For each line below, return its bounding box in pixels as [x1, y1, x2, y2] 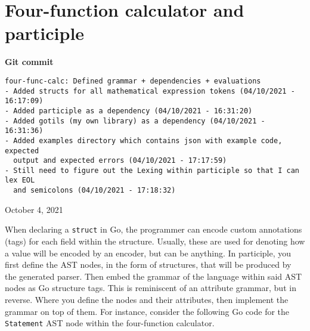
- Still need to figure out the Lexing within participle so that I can [5, 166, 299, 175]
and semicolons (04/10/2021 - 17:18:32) [13, 186, 176, 195]
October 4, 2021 [5, 203, 63, 215]
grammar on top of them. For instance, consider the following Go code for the [5, 305, 290, 317]
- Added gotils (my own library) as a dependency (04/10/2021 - [5, 116, 265, 125]
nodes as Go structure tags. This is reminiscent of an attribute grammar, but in [5, 281, 296, 294]
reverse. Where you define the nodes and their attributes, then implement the [5, 293, 289, 305]
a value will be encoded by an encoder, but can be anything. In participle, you [5, 246, 292, 259]
